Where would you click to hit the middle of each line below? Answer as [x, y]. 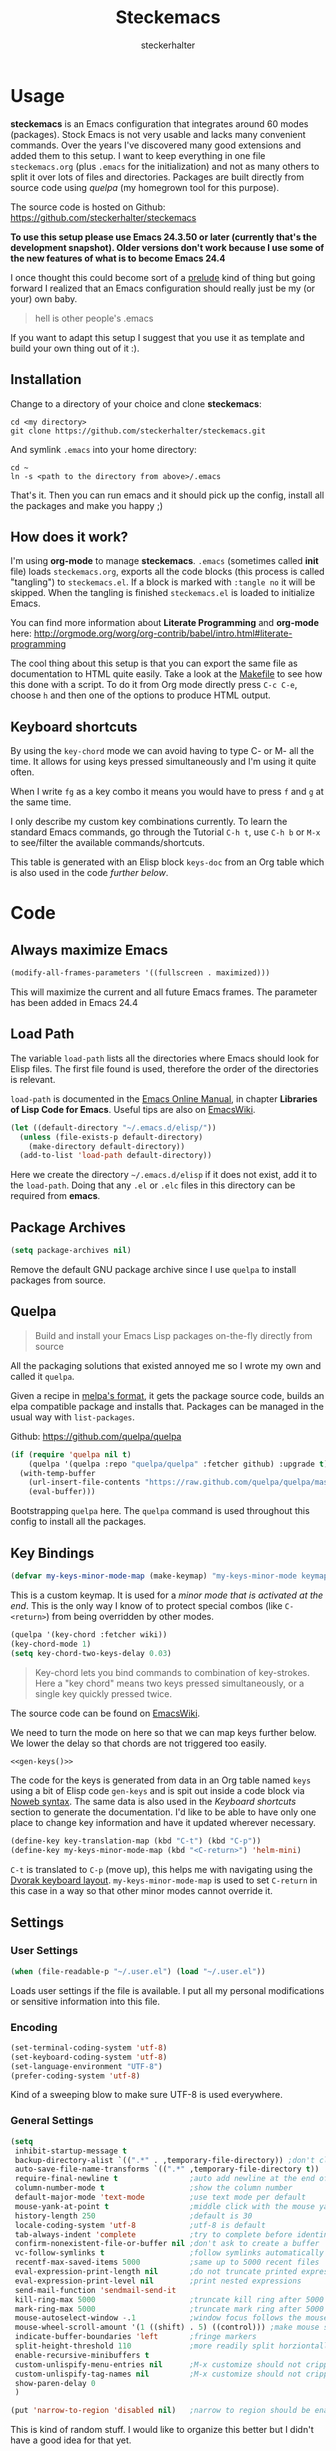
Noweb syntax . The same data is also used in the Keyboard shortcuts [153, 1802]
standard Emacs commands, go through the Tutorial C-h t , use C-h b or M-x [165, 832]
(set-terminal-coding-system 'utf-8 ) [89, 2047]
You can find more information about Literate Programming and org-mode [165, 623]
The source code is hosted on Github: [88, 207]
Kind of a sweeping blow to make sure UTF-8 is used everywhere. [146, 2095]
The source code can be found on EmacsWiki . [105, 1713]
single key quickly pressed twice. [103, 1693]
